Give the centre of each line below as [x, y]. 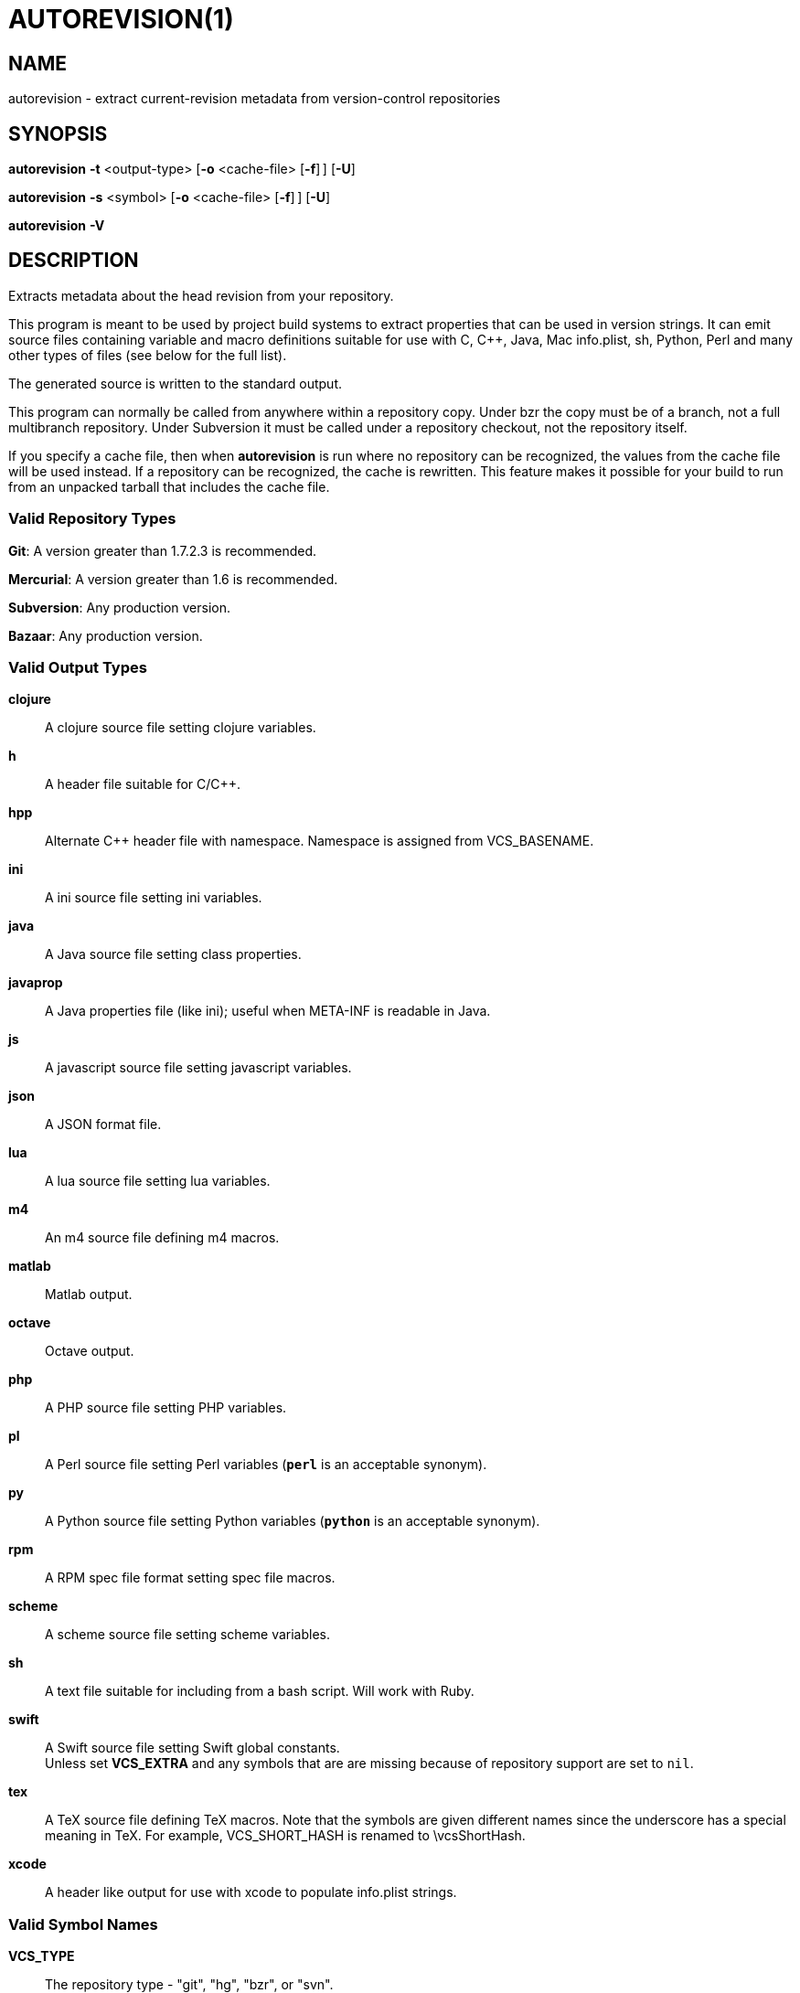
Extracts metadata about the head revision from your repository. [201, 295]
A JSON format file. [103, 1124]
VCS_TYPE [42, 1956]
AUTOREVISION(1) [121, 19]
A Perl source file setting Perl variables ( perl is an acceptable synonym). [266, 1465]
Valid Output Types [78, 667]
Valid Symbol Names [83, 1924]
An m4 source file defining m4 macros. [162, 1238]
